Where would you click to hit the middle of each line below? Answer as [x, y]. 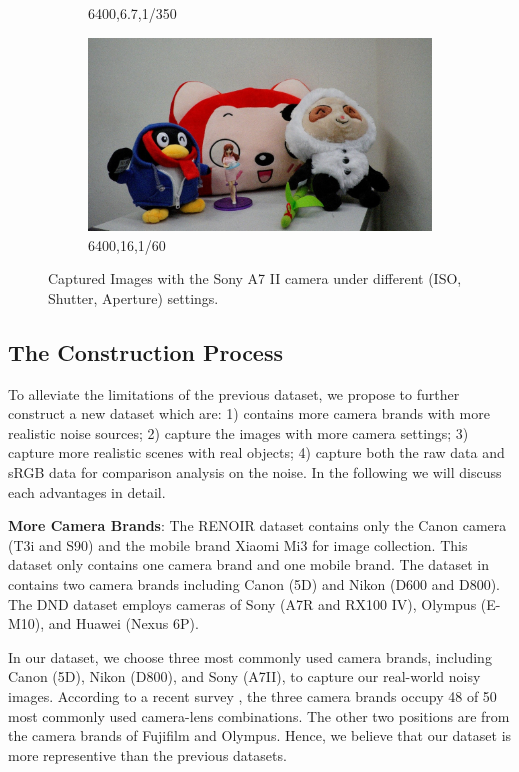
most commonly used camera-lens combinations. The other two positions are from [259, 715]
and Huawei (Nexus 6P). [123, 623]
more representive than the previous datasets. [147, 754]
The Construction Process [145, 351]
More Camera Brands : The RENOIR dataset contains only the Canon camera [257, 525]
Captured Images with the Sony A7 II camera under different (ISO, [255, 278]
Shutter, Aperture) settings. [133, 297]
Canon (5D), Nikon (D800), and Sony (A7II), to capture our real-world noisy [244, 676]
